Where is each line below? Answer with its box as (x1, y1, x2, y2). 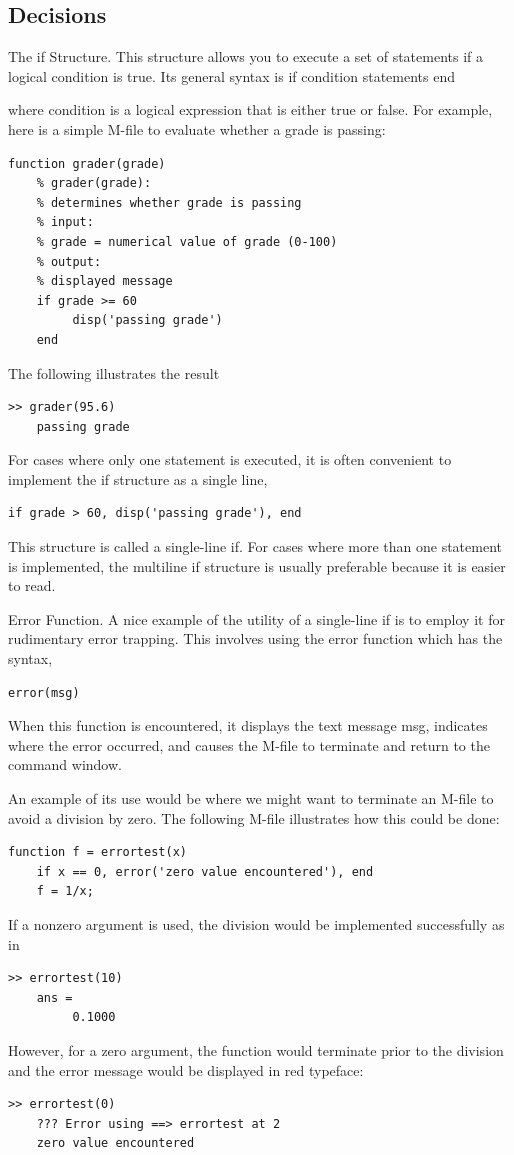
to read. (8, 575, 56, 596)
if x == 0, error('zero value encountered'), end (36, 864, 374, 879)
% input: (36, 215, 94, 230)
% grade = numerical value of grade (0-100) (36, 234, 338, 249)
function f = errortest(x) (8, 845, 187, 860)
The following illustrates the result (8, 362, 220, 383)
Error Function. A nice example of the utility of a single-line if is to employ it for (8, 608, 505, 629)
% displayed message (36, 274, 173, 289)
